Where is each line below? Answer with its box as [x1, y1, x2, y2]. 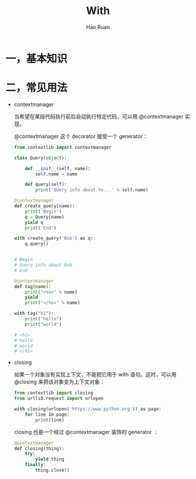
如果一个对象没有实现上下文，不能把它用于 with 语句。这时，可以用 [13, 371, 177, 378]
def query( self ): [25, 182, 67, 188]
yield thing [35, 456, 65, 463]
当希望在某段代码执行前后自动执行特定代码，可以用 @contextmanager [13, 113, 184, 120]
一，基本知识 [5, 52, 68, 65]
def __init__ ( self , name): [25, 165, 91, 171]
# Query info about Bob [13, 262, 73, 268]
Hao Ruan [86, 23, 110, 30]
